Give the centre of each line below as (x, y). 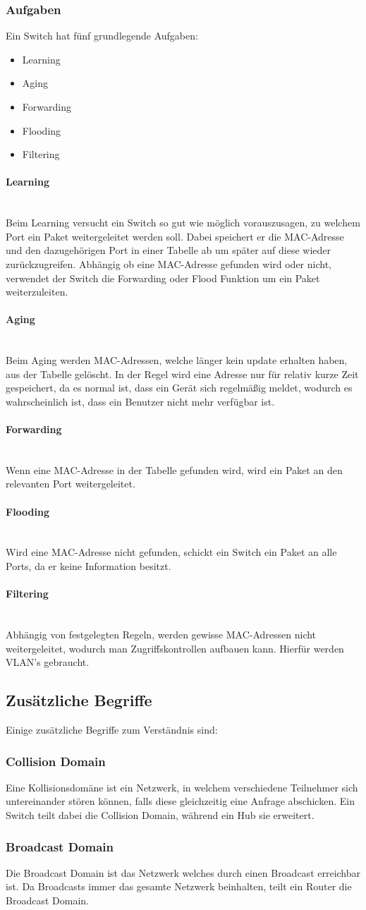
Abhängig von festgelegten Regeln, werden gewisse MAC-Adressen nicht (161, 635)
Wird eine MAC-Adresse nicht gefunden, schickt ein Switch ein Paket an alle (171, 552)
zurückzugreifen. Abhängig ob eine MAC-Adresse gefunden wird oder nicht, (169, 263)
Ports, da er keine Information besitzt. (89, 566)
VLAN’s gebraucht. (48, 662)
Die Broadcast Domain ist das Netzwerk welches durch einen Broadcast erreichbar (183, 872)
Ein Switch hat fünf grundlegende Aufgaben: (102, 36)
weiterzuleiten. (37, 292)
